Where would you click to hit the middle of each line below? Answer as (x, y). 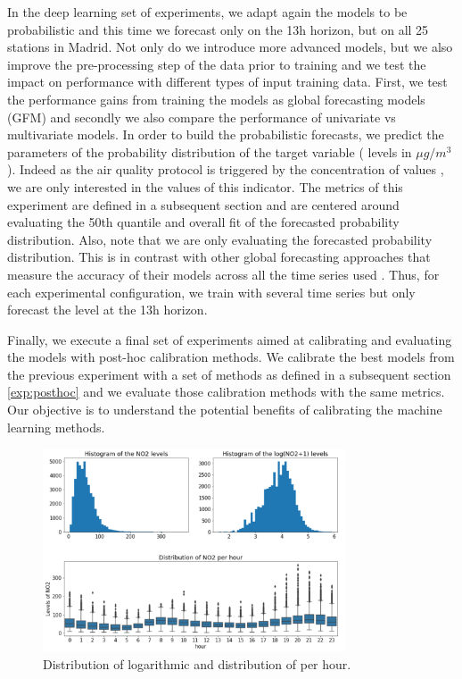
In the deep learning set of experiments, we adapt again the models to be (207, 12)
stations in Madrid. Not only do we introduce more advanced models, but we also (230, 47)
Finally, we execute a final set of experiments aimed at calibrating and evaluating (230, 339)
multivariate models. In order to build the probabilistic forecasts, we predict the (226, 134)
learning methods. (56, 427)
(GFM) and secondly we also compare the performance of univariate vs (202, 117)
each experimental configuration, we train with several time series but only (211, 292)
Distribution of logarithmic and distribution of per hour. (197, 664)
